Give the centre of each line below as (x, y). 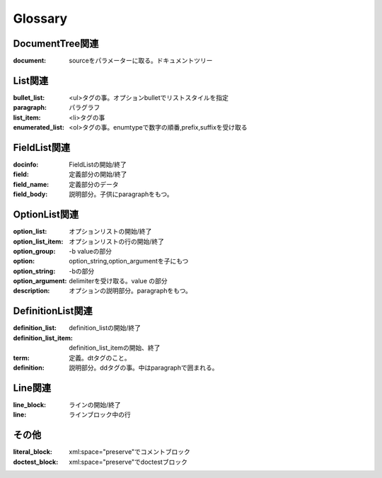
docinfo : (26, 165)
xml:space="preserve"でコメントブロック (130, 452)
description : (31, 291)
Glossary (40, 18)
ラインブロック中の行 (100, 415)
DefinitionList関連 (53, 311)
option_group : (34, 251)
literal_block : (33, 452)
